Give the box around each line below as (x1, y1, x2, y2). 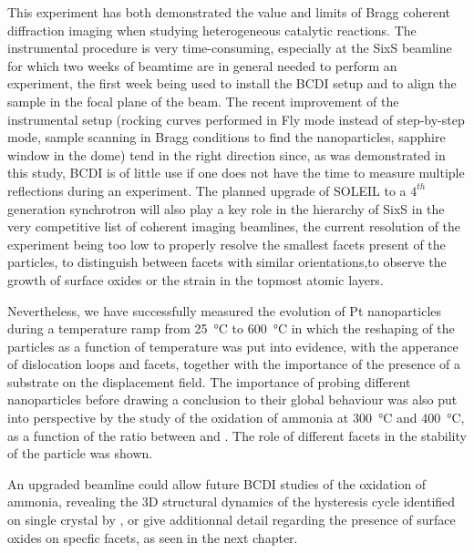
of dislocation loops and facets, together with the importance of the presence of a (7, 354, 461, 374)
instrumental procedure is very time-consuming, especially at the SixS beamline (7, 38, 452, 57)
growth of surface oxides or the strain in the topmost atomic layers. (7, 270, 384, 289)
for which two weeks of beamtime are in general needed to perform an (7, 56, 397, 75)
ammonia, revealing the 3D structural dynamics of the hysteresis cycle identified (7, 492, 456, 511)
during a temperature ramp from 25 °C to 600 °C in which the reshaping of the (7, 319, 455, 338)
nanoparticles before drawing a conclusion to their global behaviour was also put (7, 390, 458, 409)
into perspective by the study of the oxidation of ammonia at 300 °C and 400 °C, (7, 408, 465, 427)
